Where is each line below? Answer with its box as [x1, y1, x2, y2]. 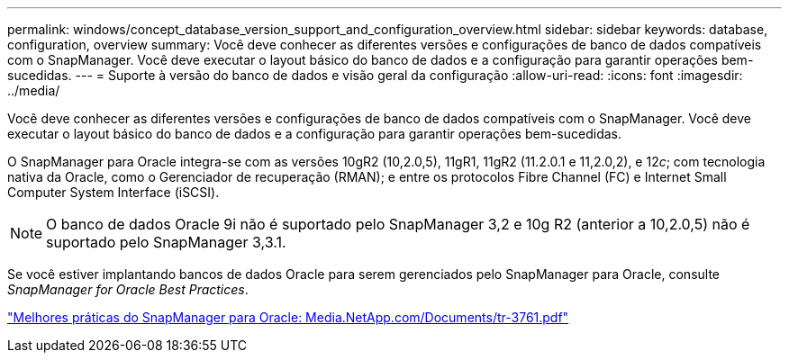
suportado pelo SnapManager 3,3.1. [46, 233, 286, 251]
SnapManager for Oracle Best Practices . [7, 282, 249, 297]
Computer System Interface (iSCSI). [7, 184, 220, 200]
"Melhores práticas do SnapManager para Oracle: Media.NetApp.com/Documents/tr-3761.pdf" [7, 310, 569, 325]
